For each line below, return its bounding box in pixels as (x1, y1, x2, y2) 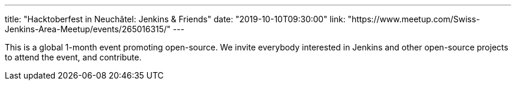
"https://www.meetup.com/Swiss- (348, 14, 480, 24)
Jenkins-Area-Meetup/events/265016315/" (5, 24, 171, 34)
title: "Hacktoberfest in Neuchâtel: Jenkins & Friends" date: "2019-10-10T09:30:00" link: (5, 14, 346, 24)
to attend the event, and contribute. (5, 52, 142, 62)
